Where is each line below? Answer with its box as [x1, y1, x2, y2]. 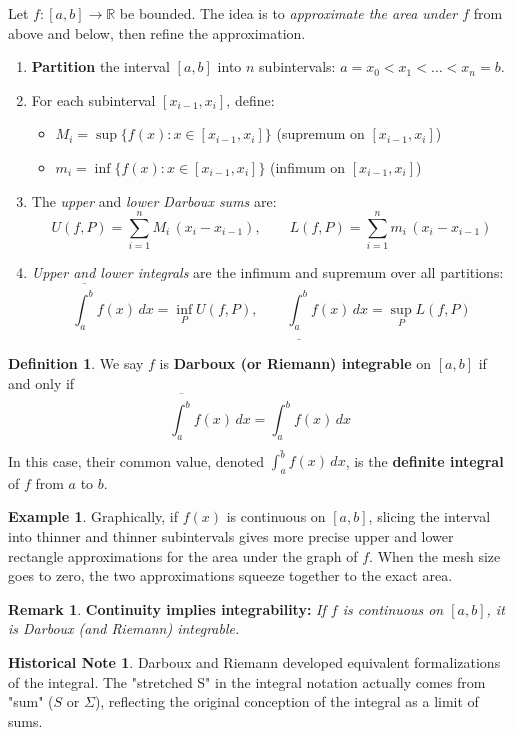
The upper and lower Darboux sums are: [31, 190, 277, 211]
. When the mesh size [369, 545, 501, 566]
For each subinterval [31, 89, 156, 110]
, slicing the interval [368, 506, 491, 527]
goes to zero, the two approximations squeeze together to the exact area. [8, 565, 453, 586]
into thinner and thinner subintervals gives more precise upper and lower [8, 526, 454, 547]
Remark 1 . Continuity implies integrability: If [8, 598, 326, 619]
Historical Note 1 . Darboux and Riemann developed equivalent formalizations [8, 651, 501, 672]
